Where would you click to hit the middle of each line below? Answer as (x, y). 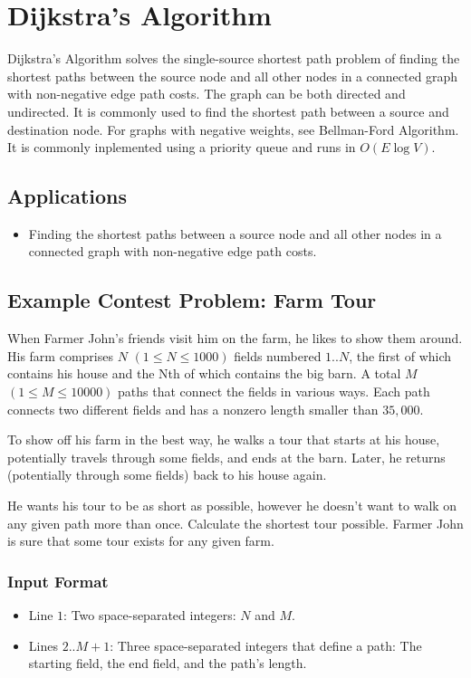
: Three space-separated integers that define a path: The (266, 645)
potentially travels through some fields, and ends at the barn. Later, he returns (226, 457)
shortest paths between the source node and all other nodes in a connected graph (233, 76)
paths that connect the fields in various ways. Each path (274, 392)
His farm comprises (60, 355)
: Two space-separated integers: (150, 615)
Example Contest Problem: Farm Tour (192, 300)
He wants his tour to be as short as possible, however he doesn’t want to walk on (232, 506)
